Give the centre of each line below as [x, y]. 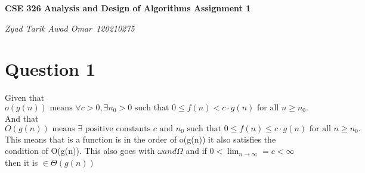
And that [22, 118]
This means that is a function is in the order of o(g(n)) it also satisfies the [140, 139]
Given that [25, 98]
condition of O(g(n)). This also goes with [80, 151]
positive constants [118, 129]
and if [196, 151]
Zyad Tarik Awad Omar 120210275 [70, 28]
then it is [21, 162]
